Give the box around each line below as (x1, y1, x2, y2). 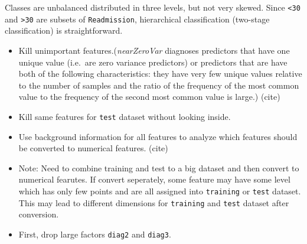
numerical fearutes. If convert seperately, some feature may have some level (18, 173, 290, 186)
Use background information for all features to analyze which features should (18, 130, 298, 142)
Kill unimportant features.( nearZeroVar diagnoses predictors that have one (18, 44, 290, 56)
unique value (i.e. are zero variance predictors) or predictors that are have (18, 56, 288, 68)
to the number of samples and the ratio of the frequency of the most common (18, 79, 299, 91)
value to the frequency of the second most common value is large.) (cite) (18, 90, 280, 103)
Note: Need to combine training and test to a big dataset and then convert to (18, 161, 299, 174)
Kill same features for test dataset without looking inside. (18, 110, 231, 122)
